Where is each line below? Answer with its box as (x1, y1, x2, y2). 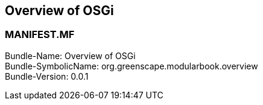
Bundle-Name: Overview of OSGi (5, 50, 136, 61)
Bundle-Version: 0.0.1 (5, 71, 89, 81)
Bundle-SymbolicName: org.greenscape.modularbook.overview (5, 60, 258, 71)
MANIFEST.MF (5, 28, 75, 41)
